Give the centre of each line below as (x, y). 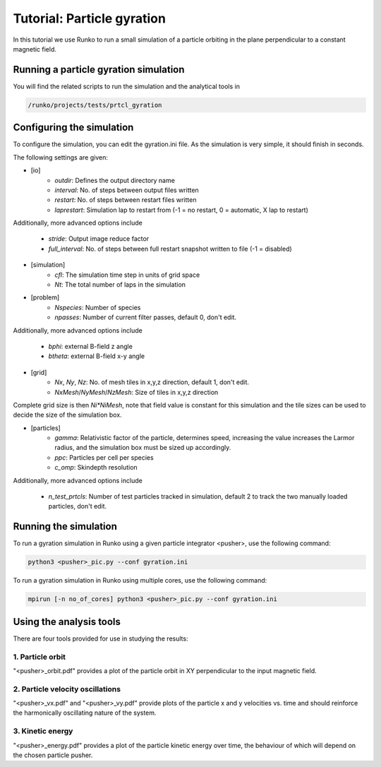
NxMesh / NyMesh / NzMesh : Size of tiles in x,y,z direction (137, 392)
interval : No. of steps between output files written (127, 190)
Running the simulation (65, 527)
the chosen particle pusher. (53, 755)
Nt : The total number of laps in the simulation (120, 285)
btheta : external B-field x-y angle (96, 356)
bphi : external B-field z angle (91, 346)
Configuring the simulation (73, 127)
